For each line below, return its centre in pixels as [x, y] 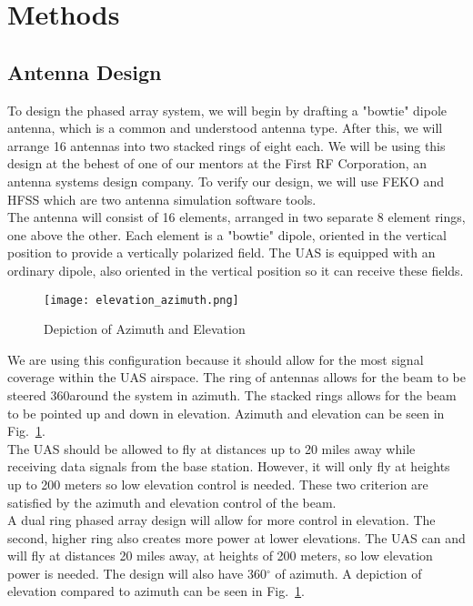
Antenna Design [85, 71]
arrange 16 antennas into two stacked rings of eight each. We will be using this [226, 145]
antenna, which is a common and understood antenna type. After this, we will [225, 128]
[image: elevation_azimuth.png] [141, 300]
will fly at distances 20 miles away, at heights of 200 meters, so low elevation [220, 555]
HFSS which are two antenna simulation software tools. [162, 199]
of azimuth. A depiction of [348, 573]
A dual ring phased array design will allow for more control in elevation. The [221, 520]
